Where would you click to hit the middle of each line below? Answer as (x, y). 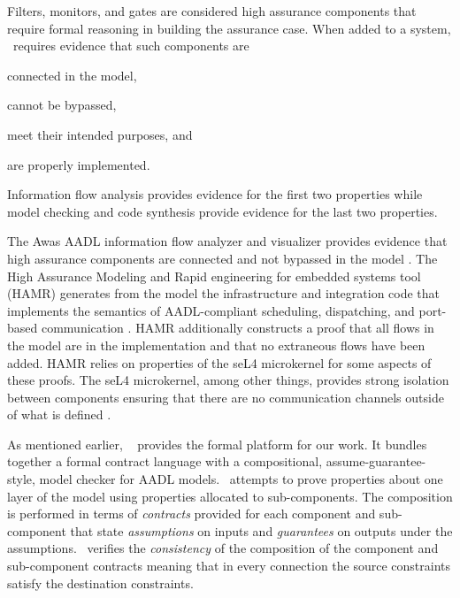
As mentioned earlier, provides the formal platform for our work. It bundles (217, 444)
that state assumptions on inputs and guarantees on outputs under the (261, 530)
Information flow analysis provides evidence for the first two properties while (215, 194)
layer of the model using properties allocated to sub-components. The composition (230, 496)
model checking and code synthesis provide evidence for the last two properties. (222, 211)
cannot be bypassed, (62, 105)
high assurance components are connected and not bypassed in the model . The (222, 258)
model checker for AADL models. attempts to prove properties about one (241, 479)
